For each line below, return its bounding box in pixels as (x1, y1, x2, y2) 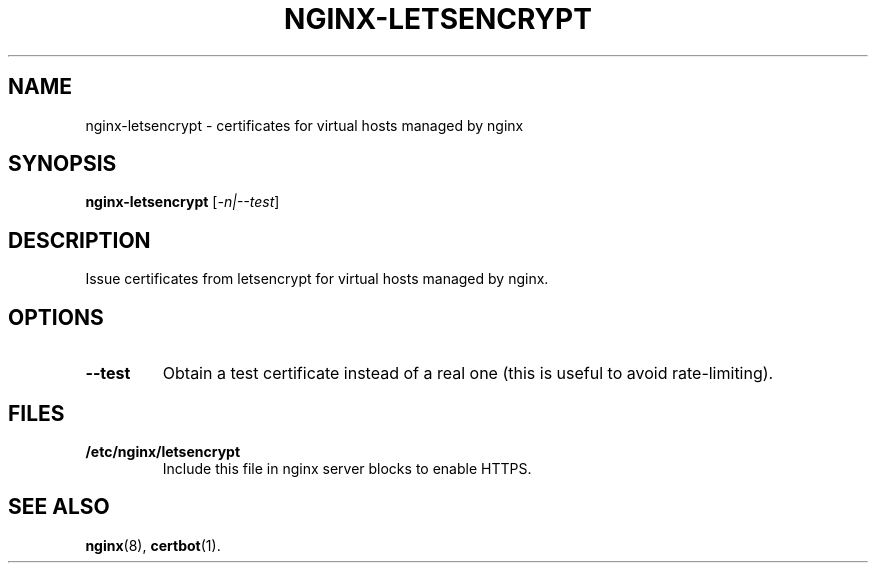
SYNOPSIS (8, 151, 117, 177)
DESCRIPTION (8, 227, 151, 253)
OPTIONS (8, 304, 104, 330)
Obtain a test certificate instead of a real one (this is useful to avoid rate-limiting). (162, 363, 774, 384)
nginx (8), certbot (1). (85, 536, 221, 554)
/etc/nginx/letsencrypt (85, 442, 241, 460)
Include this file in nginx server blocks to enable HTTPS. (162, 459, 532, 477)
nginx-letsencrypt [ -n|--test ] (85, 193, 280, 211)
